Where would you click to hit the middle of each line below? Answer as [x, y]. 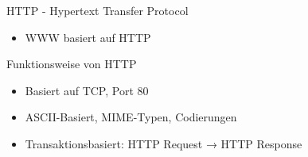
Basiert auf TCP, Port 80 [87, 90]
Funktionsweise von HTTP [72, 64]
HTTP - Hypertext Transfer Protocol [97, 10]
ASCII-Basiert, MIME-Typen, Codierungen [131, 117]
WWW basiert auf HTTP [88, 37]
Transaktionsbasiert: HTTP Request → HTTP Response [164, 143]
